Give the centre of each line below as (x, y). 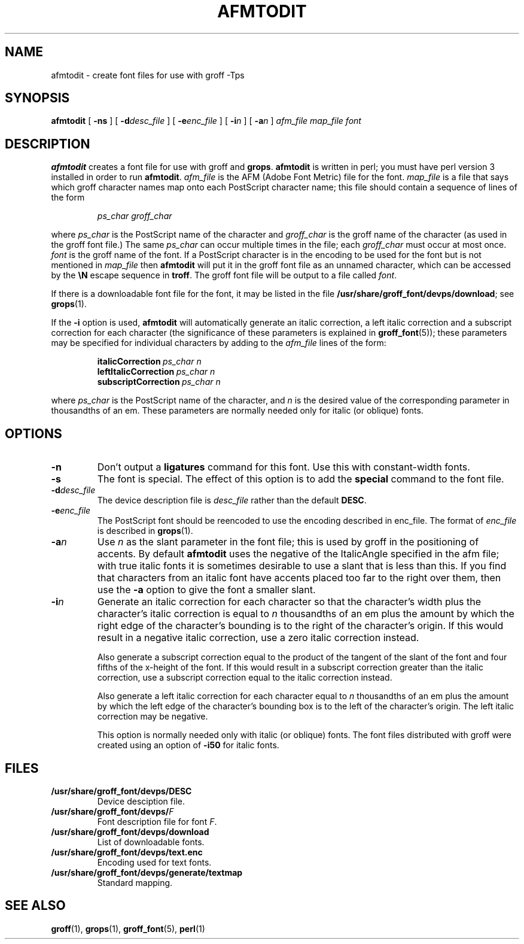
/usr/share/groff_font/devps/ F (112, 811)
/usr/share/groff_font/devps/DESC (121, 791)
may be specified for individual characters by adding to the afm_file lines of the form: (219, 343)
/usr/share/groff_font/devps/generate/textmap (147, 872)
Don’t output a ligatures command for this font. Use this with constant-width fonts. (284, 467)
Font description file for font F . (157, 821)
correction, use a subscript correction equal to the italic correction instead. (245, 678)
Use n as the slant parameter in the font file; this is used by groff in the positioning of (288, 542)
